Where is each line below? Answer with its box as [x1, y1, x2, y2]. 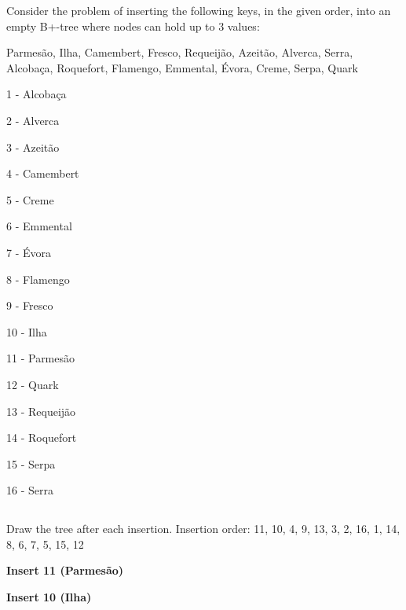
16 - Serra [6, 482, 53, 498]
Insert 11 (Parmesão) [6, 562, 124, 579]
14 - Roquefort [6, 429, 77, 446]
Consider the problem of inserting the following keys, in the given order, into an [6, 2, 391, 18]
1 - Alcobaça [6, 86, 67, 102]
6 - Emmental [6, 218, 72, 234]
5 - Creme [6, 191, 54, 208]
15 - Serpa [6, 455, 56, 472]
